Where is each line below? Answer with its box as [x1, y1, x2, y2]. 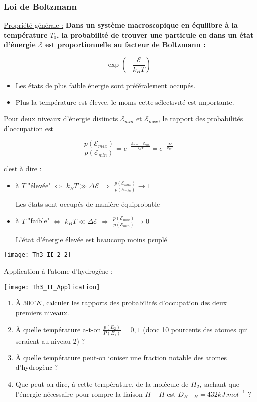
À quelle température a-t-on [15, 324, 101, 334]
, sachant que [199, 378, 239, 389]
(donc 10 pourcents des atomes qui [143, 324, 248, 334]
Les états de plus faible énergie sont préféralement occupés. [15, 80, 196, 90]
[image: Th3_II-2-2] [4, 251, 72, 259]
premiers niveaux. [15, 307, 69, 317]
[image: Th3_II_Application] [4, 283, 100, 291]
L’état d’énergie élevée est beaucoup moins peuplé [15, 234, 167, 244]
